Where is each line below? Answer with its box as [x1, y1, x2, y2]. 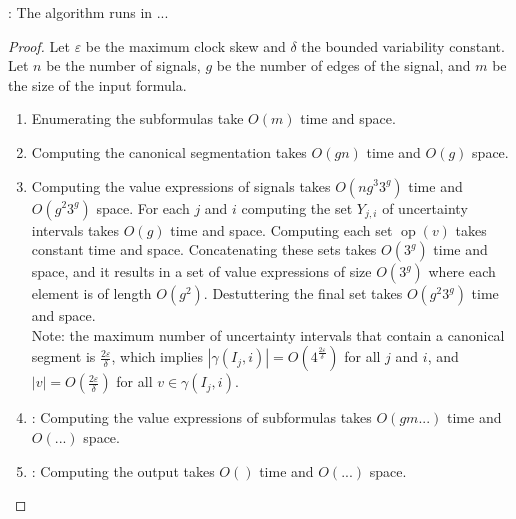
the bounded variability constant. [301, 35, 505, 56]
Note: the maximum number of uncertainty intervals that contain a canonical [31, 324, 505, 345]
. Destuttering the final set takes [203, 283, 403, 304]
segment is [31, 346, 96, 367]
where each [428, 261, 496, 282]
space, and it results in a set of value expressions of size [31, 261, 372, 282]
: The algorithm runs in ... [8, 2, 169, 22]
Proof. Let [8, 35, 70, 56]
